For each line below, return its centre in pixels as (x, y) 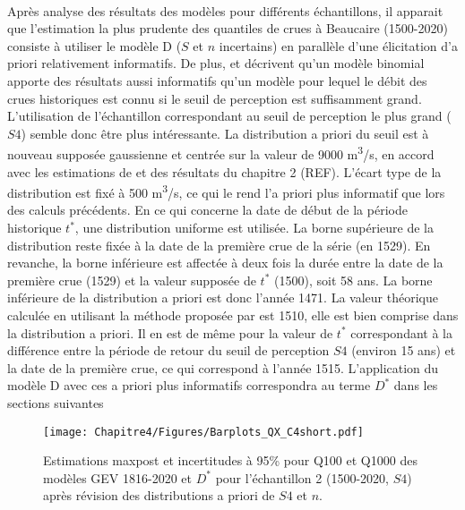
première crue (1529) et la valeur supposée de (132, 280)
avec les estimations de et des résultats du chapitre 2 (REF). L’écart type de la (224, 171)
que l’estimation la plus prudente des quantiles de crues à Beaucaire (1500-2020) (228, 28)
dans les (416, 385)
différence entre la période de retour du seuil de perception (168, 350)
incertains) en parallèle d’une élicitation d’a (338, 45)
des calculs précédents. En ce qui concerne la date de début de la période (207, 210)
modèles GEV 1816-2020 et (118, 477)
